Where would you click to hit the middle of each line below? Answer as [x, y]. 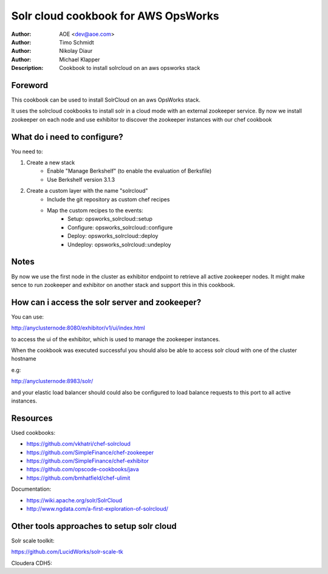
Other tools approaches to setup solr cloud [94, 526]
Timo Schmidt [77, 42]
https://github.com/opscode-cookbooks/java [83, 469]
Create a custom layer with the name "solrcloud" [87, 191]
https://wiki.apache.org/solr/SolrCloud [74, 500]
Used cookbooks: [33, 432]
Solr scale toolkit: [33, 541]
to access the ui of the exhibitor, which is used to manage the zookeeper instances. [116, 339]
